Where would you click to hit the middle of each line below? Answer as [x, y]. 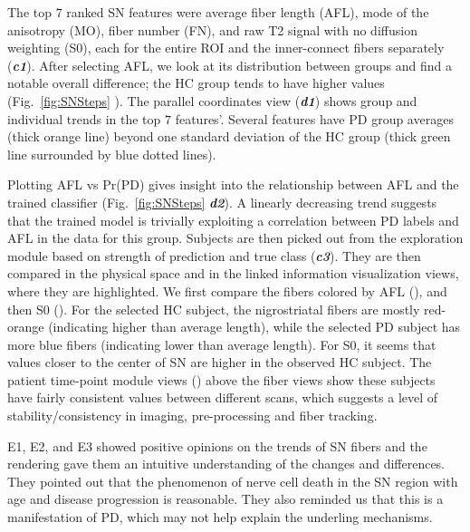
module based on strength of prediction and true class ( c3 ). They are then [214, 255]
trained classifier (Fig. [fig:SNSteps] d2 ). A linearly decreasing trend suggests [222, 202]
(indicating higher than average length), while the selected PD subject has [254, 327]
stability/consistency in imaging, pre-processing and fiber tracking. [192, 416]
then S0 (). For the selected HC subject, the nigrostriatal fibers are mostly [214, 309]
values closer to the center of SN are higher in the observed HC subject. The [220, 362]
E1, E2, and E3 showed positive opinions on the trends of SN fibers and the [217, 445]
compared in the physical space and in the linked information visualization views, [233, 273]
